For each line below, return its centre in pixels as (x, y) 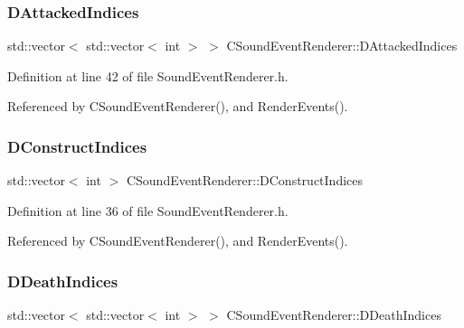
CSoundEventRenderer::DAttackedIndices (342, 46)
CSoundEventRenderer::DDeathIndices (334, 315)
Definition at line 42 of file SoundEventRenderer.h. (148, 75)
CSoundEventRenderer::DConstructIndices (245, 180)
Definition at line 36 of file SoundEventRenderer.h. (148, 210)
